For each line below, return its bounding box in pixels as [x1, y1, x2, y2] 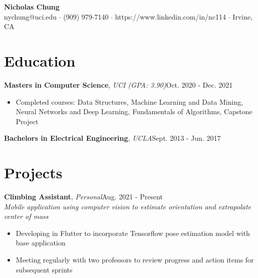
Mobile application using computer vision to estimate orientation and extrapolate [4, 201, 251, 211]
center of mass [4, 211, 49, 221]
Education [4, 50, 76, 71]
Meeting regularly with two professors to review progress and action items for [16, 254, 254, 264]
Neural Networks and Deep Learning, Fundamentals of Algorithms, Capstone [16, 106, 252, 117]
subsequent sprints [16, 264, 73, 274]
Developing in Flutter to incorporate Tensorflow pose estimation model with [16, 227, 250, 238]
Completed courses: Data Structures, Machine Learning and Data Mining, [16, 96, 243, 107]
